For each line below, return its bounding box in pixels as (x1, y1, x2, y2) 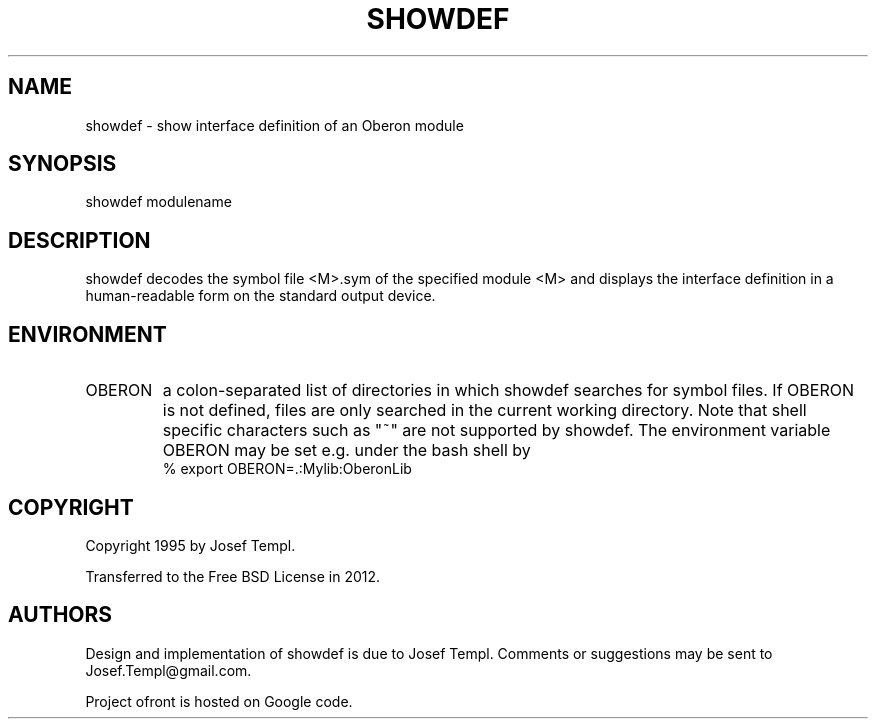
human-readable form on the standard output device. (85, 287, 436, 305)
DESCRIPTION (8, 227, 151, 253)
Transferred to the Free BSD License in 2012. (85, 567, 381, 585)
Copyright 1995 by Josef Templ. (85, 536, 296, 554)
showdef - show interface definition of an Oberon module (85, 116, 464, 134)
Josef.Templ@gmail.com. (85, 661, 252, 679)
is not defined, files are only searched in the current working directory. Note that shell (162, 400, 807, 421)
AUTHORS (8, 602, 113, 628)
